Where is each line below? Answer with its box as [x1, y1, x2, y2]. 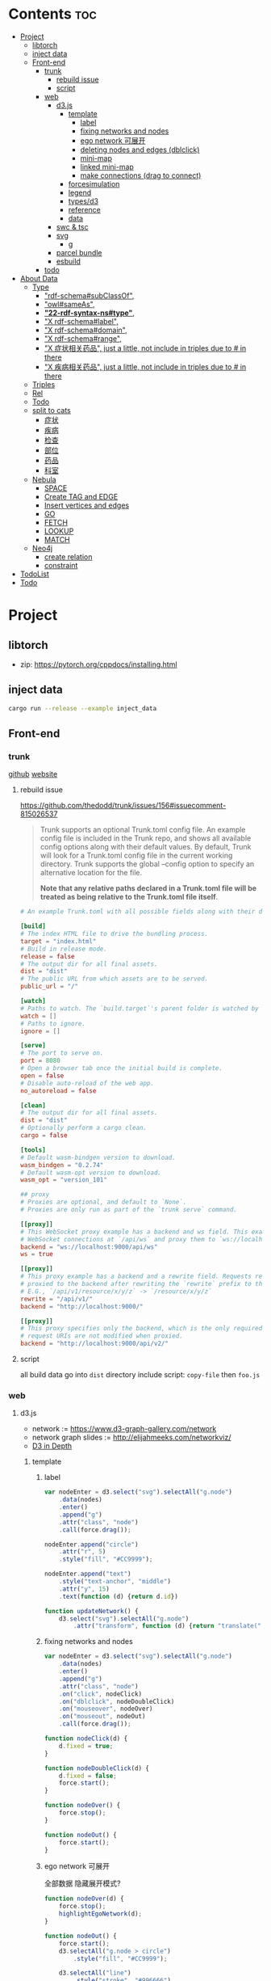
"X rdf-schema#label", [44, 316, 119, 326]
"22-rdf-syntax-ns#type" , [44, 308, 135, 318]
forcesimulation [68, 179, 120, 188]
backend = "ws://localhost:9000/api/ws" [19, 1242, 158, 1251]
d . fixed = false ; [59, 1772, 117, 1780]
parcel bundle [56, 247, 102, 257]
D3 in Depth [31, 1441, 73, 1451]
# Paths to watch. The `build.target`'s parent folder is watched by [19, 1004, 260, 1013]
